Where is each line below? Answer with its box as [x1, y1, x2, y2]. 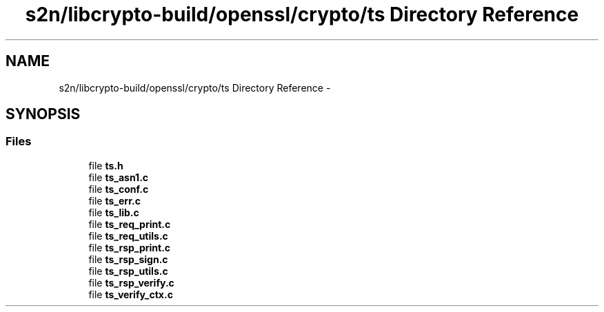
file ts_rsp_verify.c [88, 276, 174, 289]
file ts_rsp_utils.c [88, 264, 168, 277]
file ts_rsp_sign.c [88, 253, 168, 265]
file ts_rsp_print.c [88, 241, 171, 253]
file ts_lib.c [88, 206, 139, 218]
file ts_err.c [88, 194, 141, 207]
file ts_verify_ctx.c [88, 288, 173, 300]
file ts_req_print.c [88, 218, 171, 230]
